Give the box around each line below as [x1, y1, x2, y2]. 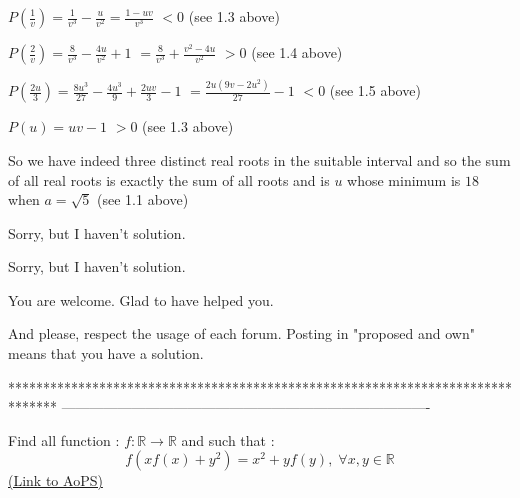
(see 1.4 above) [251, 42, 343, 62]
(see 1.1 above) [97, 189, 189, 210]
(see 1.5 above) [329, 80, 421, 101]
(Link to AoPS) [8, 470, 103, 491]
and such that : [181, 429, 275, 450]
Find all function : [8, 429, 120, 450]
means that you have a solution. [8, 343, 204, 364]
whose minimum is [347, 169, 461, 190]
